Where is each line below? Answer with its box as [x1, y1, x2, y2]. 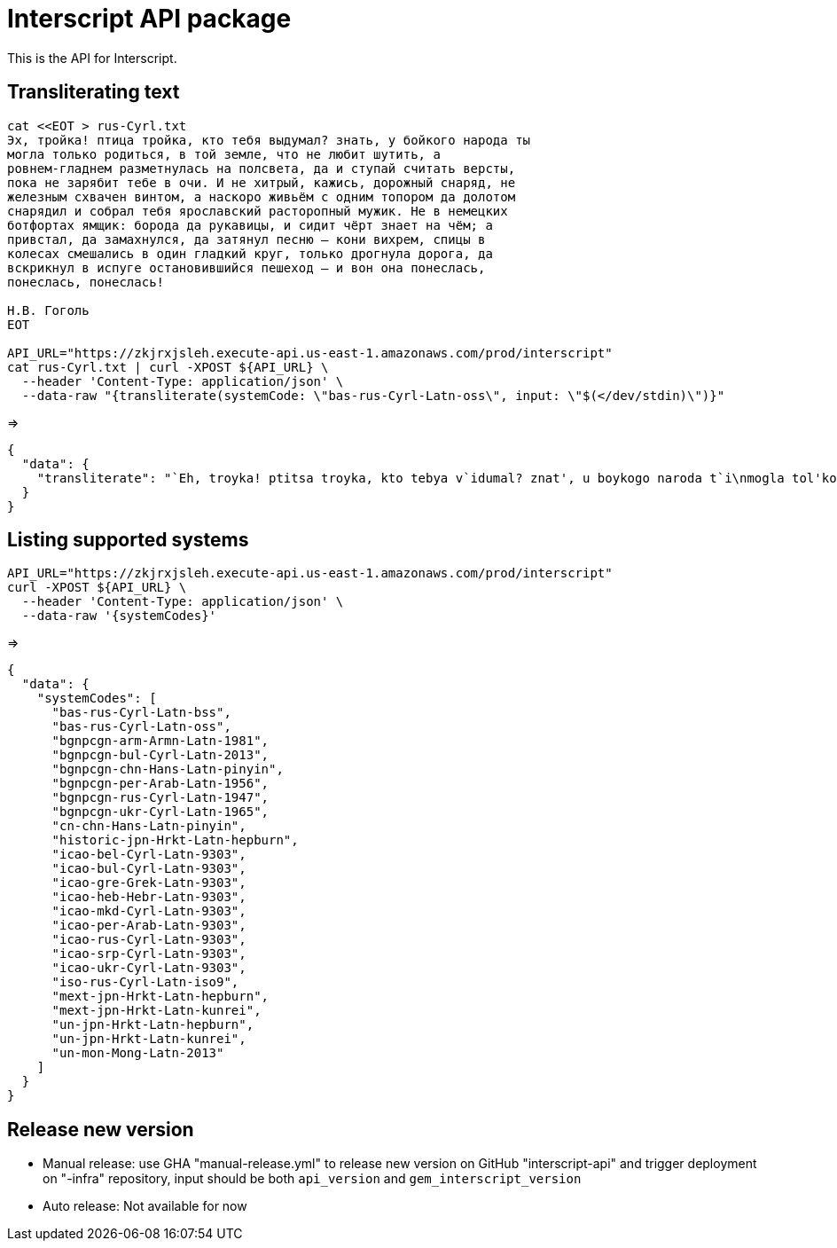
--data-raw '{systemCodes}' [21, 608, 217, 624]
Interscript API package [7, 4, 292, 34]
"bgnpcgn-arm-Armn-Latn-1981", [51, 734, 270, 749]
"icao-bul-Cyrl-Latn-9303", [51, 861, 246, 876]
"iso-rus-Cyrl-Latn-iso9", [51, 975, 239, 990]
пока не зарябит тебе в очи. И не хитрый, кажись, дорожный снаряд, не [7, 175, 516, 190]
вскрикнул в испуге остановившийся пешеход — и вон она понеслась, [7, 260, 486, 275]
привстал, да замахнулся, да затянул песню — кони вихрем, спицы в [7, 232, 486, 247]
